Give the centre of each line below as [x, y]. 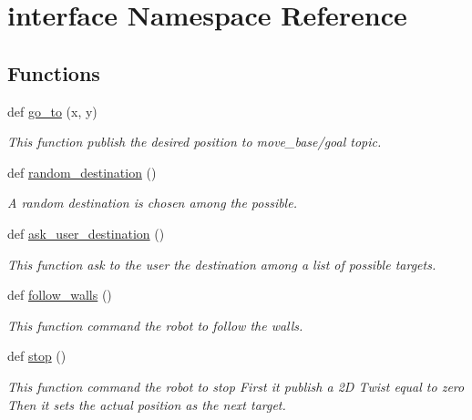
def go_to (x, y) [52, 111]
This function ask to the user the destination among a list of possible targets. [222, 264]
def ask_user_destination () [86, 233]
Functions [54, 72]
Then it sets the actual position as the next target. [147, 404]
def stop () [37, 356]
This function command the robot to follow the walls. [155, 325]
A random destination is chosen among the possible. [152, 203]
